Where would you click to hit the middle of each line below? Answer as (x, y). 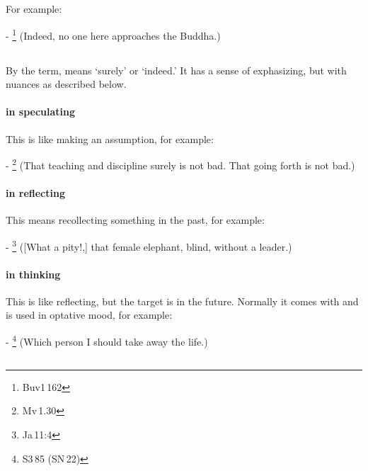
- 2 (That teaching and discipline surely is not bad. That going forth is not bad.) (180, 164)
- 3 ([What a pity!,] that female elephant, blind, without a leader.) (149, 245)
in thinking (33, 274)
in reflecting (35, 193)
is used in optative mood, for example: (89, 315)
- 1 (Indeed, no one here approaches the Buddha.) (113, 34)
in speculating (41, 112)
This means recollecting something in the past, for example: (135, 220)
